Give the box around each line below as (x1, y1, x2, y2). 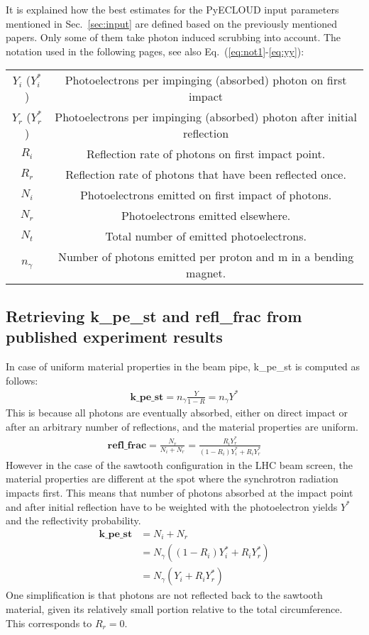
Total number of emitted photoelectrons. (105, 228, 307, 245)
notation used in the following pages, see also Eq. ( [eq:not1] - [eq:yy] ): (6, 43, 304, 58)
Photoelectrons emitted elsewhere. (121, 207, 291, 224)
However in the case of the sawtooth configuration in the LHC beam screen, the (6, 457, 353, 472)
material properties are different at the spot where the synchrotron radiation (6, 471, 338, 486)
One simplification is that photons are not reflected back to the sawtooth (6, 587, 323, 602)
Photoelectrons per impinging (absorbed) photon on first (65, 72, 347, 89)
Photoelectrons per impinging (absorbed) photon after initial (55, 109, 357, 126)
